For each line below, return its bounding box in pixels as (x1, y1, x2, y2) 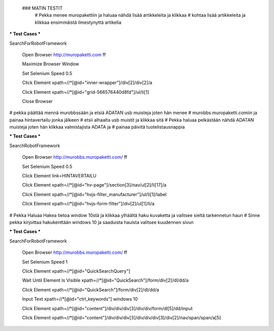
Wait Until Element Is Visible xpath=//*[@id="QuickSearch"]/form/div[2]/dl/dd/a (22, 277, 189, 283)
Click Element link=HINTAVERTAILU (22, 173, 96, 179)
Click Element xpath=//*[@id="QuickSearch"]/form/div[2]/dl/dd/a (22, 286, 159, 292)
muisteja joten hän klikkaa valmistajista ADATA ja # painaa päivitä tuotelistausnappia (9, 124, 185, 130)
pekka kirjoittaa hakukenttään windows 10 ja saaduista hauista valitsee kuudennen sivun (9, 219, 194, 225)
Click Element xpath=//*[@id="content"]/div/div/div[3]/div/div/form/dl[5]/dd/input (22, 305, 193, 311)
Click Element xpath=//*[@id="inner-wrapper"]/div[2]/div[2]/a (22, 80, 152, 86)
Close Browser (22, 98, 53, 104)
